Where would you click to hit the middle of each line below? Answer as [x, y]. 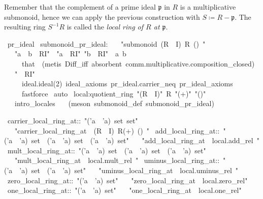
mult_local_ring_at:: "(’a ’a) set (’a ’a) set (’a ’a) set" [107, 150]
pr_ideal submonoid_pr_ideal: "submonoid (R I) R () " [106, 43]
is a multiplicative [208, 7]
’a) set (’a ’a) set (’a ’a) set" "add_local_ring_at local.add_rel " [139, 140]
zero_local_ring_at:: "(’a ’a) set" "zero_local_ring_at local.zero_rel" [127, 180]
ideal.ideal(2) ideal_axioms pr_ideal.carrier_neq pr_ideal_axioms [127, 84]
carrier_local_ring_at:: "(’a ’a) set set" [73, 120]
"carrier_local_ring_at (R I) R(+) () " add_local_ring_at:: [117, 130]
